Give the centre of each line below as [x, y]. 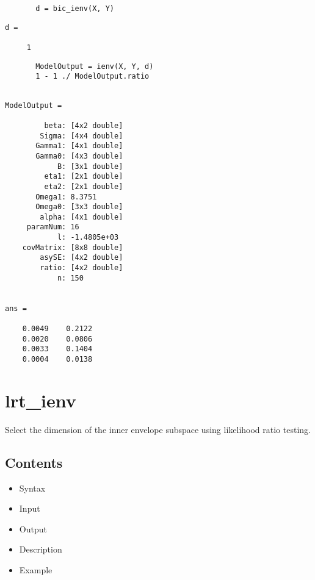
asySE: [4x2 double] [81, 258]
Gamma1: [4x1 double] [79, 146]
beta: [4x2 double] [84, 125]
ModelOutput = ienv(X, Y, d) [95, 66]
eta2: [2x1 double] [84, 186]
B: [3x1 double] [90, 166]
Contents [34, 462]
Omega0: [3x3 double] [79, 207]
